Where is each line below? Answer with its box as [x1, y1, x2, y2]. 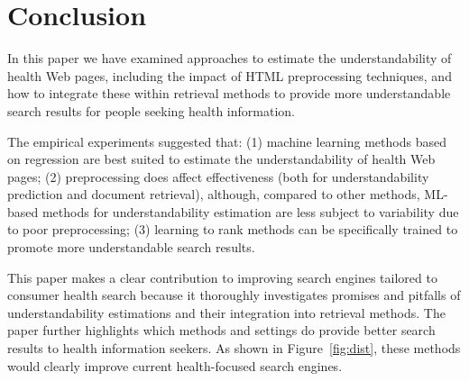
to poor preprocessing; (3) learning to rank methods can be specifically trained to [7, 220, 458, 239]
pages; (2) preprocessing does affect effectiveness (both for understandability [7, 167, 429, 186]
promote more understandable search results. [7, 238, 255, 257]
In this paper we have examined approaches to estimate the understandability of [7, 49, 452, 68]
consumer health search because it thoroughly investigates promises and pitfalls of [7, 286, 461, 304]
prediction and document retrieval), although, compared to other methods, [7, 185, 420, 204]
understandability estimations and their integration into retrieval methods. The [7, 303, 446, 322]
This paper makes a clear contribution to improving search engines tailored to [7, 268, 437, 286]
